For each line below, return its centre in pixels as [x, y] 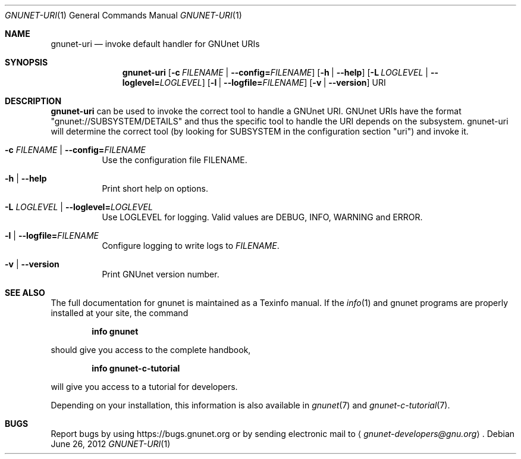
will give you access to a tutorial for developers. [144, 387]
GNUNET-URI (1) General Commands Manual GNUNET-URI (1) [123, 15]
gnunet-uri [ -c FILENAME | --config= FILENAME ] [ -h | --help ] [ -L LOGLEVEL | [275, 72]
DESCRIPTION [33, 101]
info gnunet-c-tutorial [136, 368]
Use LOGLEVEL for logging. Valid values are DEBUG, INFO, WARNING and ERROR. [262, 217]
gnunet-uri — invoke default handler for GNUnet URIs [155, 44]
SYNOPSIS [26, 62]
